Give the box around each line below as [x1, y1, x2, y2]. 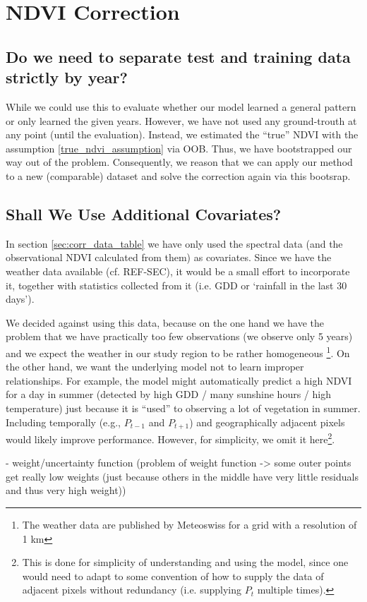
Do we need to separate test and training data [6, 45, 351, 67]
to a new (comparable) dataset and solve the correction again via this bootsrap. [6, 168, 351, 183]
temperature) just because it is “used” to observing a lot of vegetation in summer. [6, 400, 361, 415]
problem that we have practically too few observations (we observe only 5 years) [6, 329, 353, 344]
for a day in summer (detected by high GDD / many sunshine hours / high [6, 387, 331, 402]
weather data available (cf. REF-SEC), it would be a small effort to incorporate [6, 263, 350, 278]
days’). [6, 291, 35, 306]
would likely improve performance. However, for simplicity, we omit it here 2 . [6, 429, 335, 446]
